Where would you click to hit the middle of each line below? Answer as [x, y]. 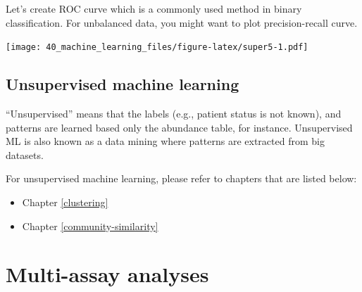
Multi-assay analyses [107, 274]
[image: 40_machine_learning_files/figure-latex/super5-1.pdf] [157, 47]
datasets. [25, 154]
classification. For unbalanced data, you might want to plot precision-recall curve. [182, 22]
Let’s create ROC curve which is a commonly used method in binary [154, 8]
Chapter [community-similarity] [90, 226]
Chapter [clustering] [65, 202]
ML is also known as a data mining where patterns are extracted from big [165, 141]
